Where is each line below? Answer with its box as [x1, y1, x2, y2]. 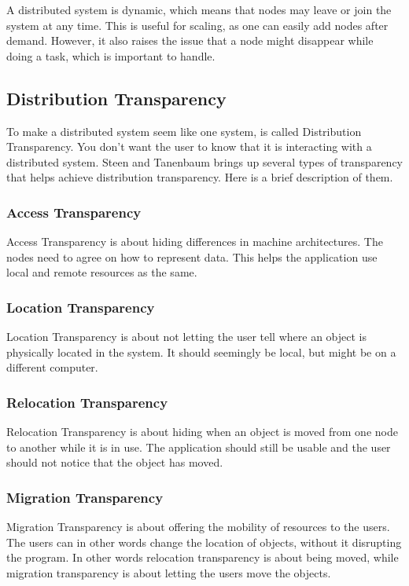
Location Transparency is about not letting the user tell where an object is [6, 328, 367, 345]
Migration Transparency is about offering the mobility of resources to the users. [6, 518, 390, 535]
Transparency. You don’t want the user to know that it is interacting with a [6, 138, 372, 155]
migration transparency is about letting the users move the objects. [6, 564, 331, 581]
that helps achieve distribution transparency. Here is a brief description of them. [6, 169, 393, 185]
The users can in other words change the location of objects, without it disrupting [6, 533, 402, 550]
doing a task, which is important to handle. [6, 47, 216, 64]
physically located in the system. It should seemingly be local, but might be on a [6, 343, 396, 360]
